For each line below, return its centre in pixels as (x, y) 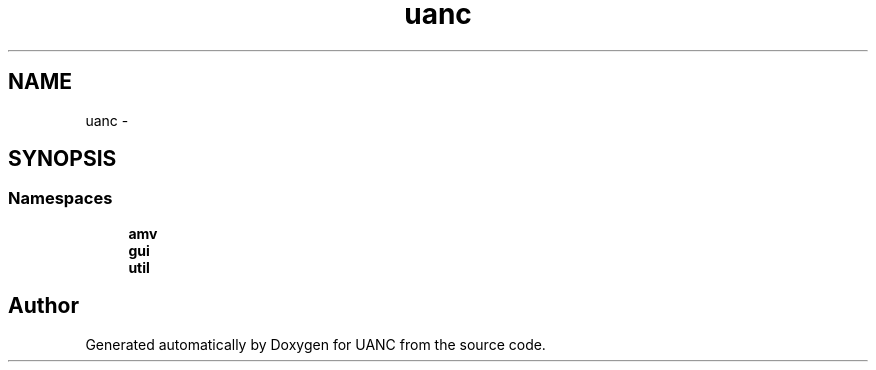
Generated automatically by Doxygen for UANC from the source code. (315, 344)
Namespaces (60, 198)
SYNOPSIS (62, 159)
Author (43, 306)
